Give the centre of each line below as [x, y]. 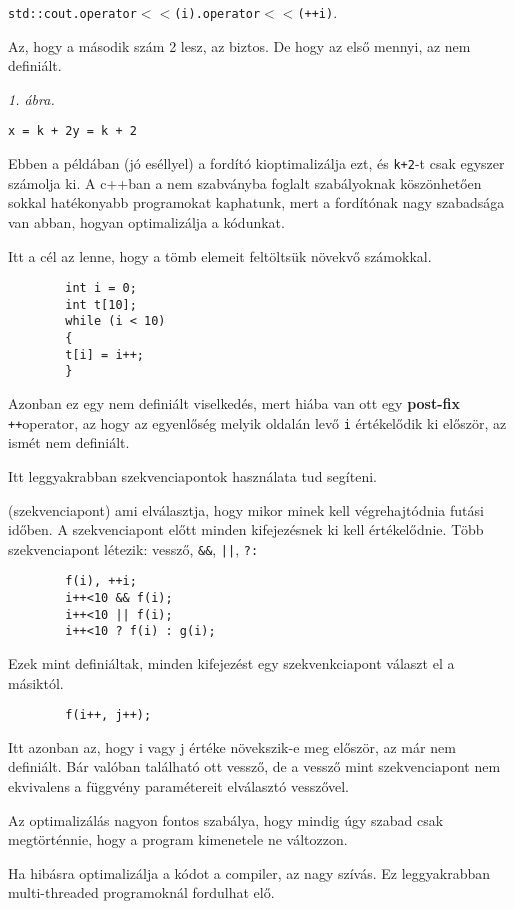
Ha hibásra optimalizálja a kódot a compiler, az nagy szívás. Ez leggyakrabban [249, 872]
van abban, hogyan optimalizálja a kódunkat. [146, 221]
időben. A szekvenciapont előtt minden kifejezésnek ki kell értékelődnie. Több [246, 529]
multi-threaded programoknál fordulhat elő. [141, 892]
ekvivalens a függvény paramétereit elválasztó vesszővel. [178, 786]
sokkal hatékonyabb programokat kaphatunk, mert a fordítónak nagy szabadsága [256, 202]
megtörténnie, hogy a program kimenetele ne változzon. [178, 839]
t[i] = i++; [105, 354]
